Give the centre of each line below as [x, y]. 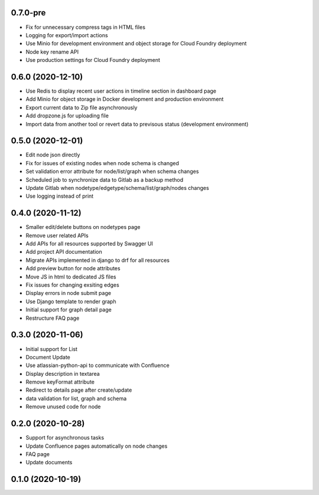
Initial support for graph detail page [69, 310]
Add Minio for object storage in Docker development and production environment [125, 99]
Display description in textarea [63, 373]
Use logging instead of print [60, 196]
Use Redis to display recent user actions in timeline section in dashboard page [121, 91]
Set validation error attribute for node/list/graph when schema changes [112, 172]
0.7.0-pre [28, 13]
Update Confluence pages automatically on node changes [97, 446]
